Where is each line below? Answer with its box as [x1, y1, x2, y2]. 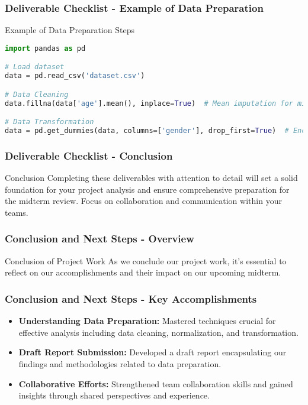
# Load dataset [5, 63, 65, 72]
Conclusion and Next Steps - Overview [5, 231, 194, 246]
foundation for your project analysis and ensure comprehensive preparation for [5, 183, 290, 195]
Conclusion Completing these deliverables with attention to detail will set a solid [5, 171, 298, 184]
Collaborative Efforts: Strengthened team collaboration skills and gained [18, 377, 293, 390]
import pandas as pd [5, 44, 86, 53]
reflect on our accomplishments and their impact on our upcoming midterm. [5, 266, 281, 278]
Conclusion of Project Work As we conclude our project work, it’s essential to [5, 254, 287, 267]
